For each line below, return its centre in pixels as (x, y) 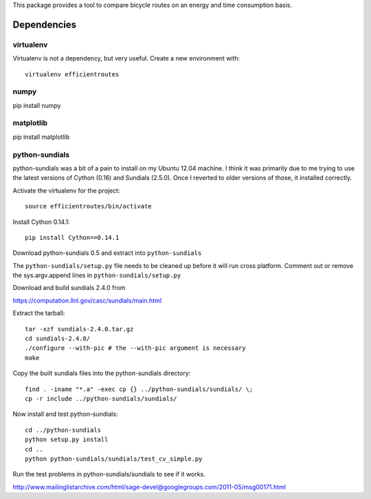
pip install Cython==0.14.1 (72, 237)
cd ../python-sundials (63, 430)
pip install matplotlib (41, 137)
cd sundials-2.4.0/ (58, 339)
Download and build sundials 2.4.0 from (69, 288)
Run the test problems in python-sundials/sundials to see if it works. (109, 474)
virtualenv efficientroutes (72, 74)
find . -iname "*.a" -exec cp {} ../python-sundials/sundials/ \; (139, 389)
